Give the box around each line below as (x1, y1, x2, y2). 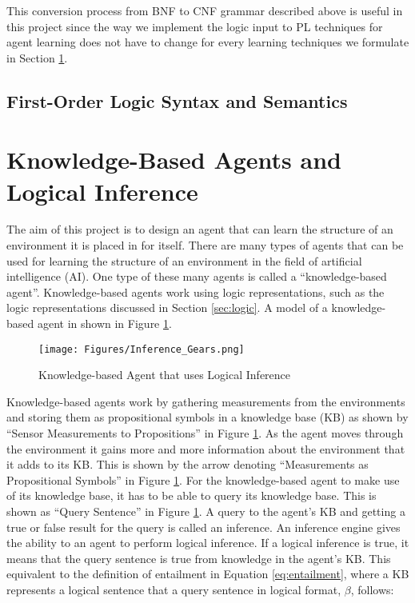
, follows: (350, 581, 394, 597)
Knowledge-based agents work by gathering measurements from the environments (6, 393, 405, 409)
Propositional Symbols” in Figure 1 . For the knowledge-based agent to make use (6, 471, 400, 488)
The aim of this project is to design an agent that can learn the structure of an (6, 221, 393, 238)
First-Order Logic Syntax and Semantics (6, 88, 348, 113)
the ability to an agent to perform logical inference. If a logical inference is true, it (6, 534, 409, 551)
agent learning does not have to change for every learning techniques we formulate (6, 34, 409, 50)
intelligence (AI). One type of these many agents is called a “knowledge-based (6, 268, 387, 285)
